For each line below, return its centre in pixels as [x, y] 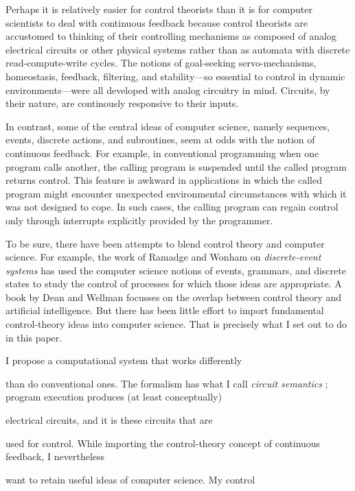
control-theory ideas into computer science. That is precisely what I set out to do [176, 324]
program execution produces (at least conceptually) [114, 397]
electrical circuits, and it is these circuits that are [109, 420]
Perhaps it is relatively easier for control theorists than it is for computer [159, 9]
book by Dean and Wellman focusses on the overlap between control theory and [173, 297]
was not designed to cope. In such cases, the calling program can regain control [172, 207]
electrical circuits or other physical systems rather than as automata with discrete [178, 49]
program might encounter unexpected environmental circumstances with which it [176, 193]
